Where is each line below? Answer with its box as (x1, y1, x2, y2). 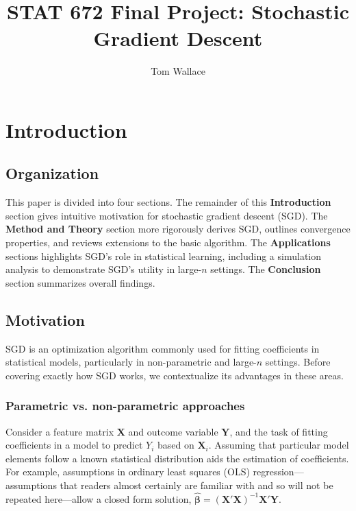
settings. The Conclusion (210, 262, 321, 276)
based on (157, 438, 194, 452)
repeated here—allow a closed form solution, (5, 491, 192, 506)
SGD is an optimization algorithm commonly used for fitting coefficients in (5, 341, 320, 355)
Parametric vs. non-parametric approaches (5, 397, 245, 414)
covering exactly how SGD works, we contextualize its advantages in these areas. (5, 368, 344, 382)
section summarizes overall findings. (5, 275, 155, 289)
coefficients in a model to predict (5, 438, 143, 452)
